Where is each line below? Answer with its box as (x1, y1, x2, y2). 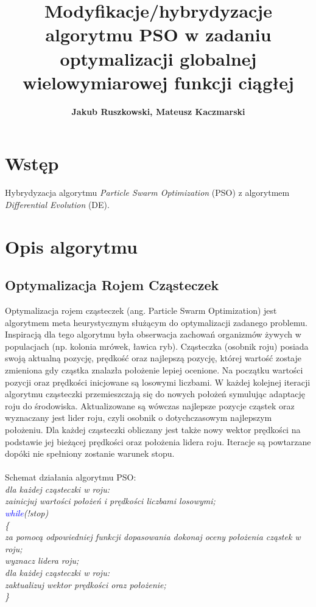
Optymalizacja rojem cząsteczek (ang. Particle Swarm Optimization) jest (5, 303, 277, 316)
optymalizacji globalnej (60, 46, 257, 71)
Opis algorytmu (5, 234, 138, 258)
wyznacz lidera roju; (5, 554, 79, 567)
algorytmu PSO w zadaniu (45, 22, 272, 47)
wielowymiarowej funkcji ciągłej (23, 69, 294, 94)
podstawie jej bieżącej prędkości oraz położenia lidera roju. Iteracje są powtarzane (5, 435, 311, 448)
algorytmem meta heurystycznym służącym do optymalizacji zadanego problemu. (5, 316, 307, 328)
